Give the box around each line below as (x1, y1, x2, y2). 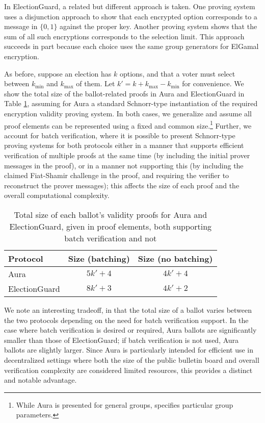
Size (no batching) (138, 252, 213, 264)
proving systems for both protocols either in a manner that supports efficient (4, 140, 244, 151)
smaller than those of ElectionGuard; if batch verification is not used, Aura (4, 334, 239, 345)
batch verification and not (64, 232, 157, 244)
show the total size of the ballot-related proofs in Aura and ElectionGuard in (4, 88, 245, 98)
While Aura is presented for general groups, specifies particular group (16, 399, 233, 410)
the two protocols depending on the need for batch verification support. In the (4, 314, 249, 325)
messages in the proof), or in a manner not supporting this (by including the (4, 160, 244, 170)
